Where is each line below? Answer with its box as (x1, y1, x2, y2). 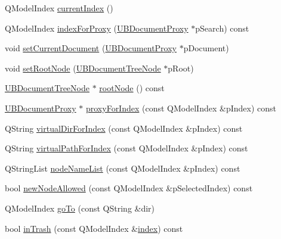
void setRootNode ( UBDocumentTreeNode (5, 61, 161, 74)
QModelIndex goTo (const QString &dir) (5, 201, 155, 214)
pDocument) (183, 42, 229, 54)
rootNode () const (99, 82, 165, 94)
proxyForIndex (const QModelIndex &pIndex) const (85, 101, 276, 114)
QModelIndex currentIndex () (5, 2, 113, 14)
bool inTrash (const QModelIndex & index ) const (5, 222, 183, 234)
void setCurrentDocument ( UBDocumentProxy (5, 42, 177, 54)
